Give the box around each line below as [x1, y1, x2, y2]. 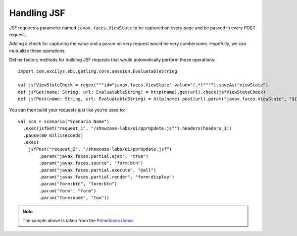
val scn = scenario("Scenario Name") [18, 118, 110, 124]
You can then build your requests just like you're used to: [9, 107, 126, 113]
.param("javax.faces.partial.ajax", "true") [39, 153, 148, 159]
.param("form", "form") [39, 188, 97, 193]
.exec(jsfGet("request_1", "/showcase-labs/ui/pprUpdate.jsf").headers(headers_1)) [23, 125, 232, 131]
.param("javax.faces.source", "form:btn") [39, 160, 144, 166]
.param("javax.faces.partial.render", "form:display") [39, 174, 175, 179]
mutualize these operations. [9, 48, 66, 54]
